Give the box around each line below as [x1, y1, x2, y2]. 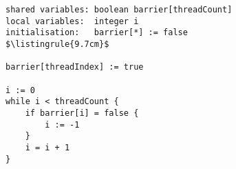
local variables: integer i [6, 16, 139, 26]
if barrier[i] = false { [25, 108, 139, 118]
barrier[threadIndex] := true [6, 62, 144, 72]
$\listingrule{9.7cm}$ [6, 39, 109, 49]
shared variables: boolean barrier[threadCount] [6, 5, 233, 14]
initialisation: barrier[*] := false [6, 28, 188, 38]
